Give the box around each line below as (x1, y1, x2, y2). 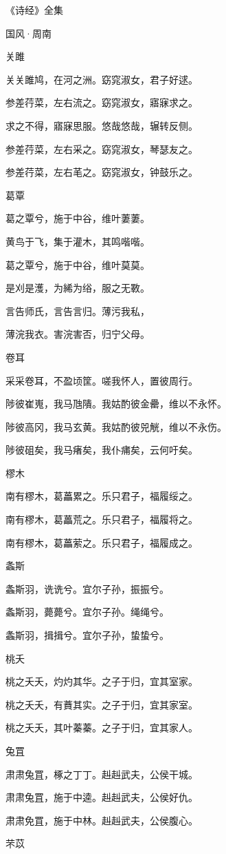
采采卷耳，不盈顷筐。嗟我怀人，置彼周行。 (5, 373, 198, 387)
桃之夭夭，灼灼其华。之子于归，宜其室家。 (5, 674, 198, 689)
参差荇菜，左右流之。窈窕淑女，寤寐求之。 (5, 95, 198, 110)
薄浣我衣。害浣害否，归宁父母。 (5, 327, 150, 341)
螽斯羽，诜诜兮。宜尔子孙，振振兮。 (5, 581, 169, 596)
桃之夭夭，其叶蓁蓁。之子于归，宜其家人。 (5, 720, 198, 735)
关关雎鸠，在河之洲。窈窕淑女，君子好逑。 (5, 72, 198, 86)
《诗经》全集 (5, 3, 63, 17)
